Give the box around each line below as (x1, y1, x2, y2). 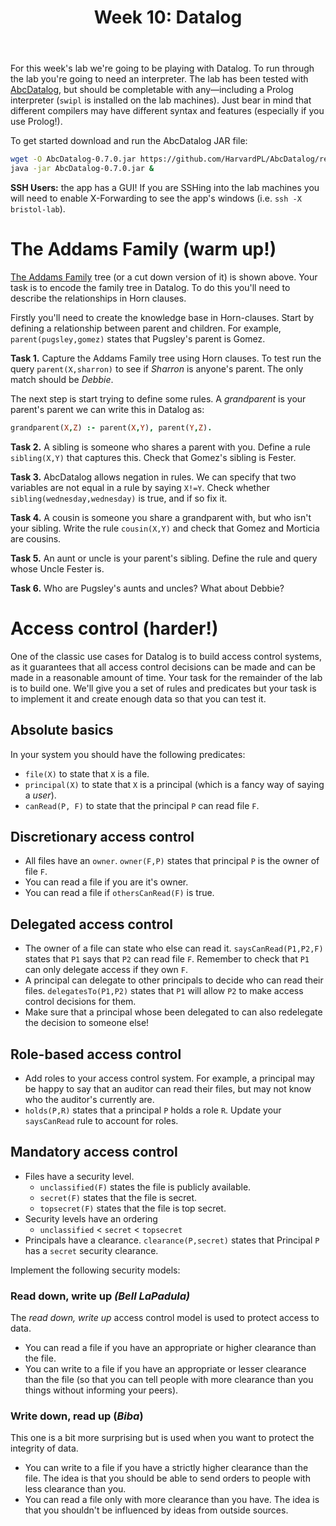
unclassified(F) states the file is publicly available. (39, 1181, 252, 1193)
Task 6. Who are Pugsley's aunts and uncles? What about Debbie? (10, 582, 285, 594)
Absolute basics (10, 722, 114, 739)
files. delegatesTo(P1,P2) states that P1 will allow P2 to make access (24, 985, 304, 997)
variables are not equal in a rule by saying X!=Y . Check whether (10, 481, 270, 493)
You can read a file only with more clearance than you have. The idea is (24, 1494, 320, 1506)
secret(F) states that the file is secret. (39, 1191, 198, 1203)
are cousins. (10, 532, 62, 545)
